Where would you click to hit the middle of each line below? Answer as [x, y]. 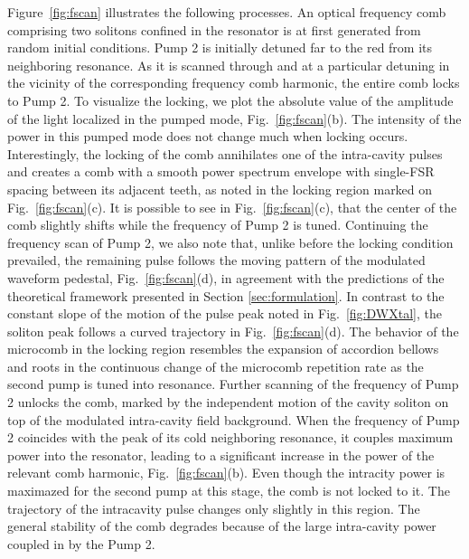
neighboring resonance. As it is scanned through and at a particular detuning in [229, 65]
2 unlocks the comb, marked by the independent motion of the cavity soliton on [228, 402]
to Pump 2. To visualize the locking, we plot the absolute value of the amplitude [230, 100]
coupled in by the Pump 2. [81, 543]
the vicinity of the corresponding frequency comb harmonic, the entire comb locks [234, 83]
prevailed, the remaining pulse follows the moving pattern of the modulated [216, 260]
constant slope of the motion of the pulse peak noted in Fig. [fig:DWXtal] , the [225, 313]
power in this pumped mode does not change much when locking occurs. [208, 136]
